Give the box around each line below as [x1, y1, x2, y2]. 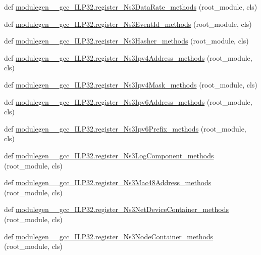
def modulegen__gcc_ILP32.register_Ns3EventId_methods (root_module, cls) [4, 18, 252, 29]
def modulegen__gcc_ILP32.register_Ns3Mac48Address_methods [4, 177, 212, 188]
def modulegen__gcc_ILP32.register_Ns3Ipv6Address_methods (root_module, [4, 96, 252, 107]
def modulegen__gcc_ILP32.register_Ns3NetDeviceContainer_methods [4, 204, 229, 215]
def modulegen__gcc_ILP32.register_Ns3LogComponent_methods [4, 150, 214, 160]
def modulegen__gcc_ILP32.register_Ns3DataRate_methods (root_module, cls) [4, 2, 257, 12]
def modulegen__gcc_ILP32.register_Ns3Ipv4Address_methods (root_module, [4, 52, 252, 63]
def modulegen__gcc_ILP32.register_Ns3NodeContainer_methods [4, 231, 214, 241]
